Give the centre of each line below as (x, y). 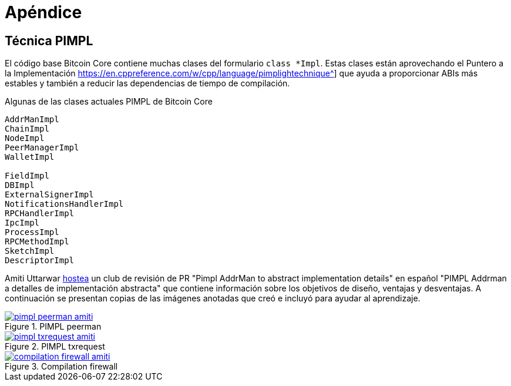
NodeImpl (25, 138)
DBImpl (20, 185)
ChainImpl (27, 129)
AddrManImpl (32, 120)
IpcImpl (22, 223)
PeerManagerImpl (42, 148)
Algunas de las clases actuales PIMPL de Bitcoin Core (109, 102)
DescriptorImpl (40, 261)
